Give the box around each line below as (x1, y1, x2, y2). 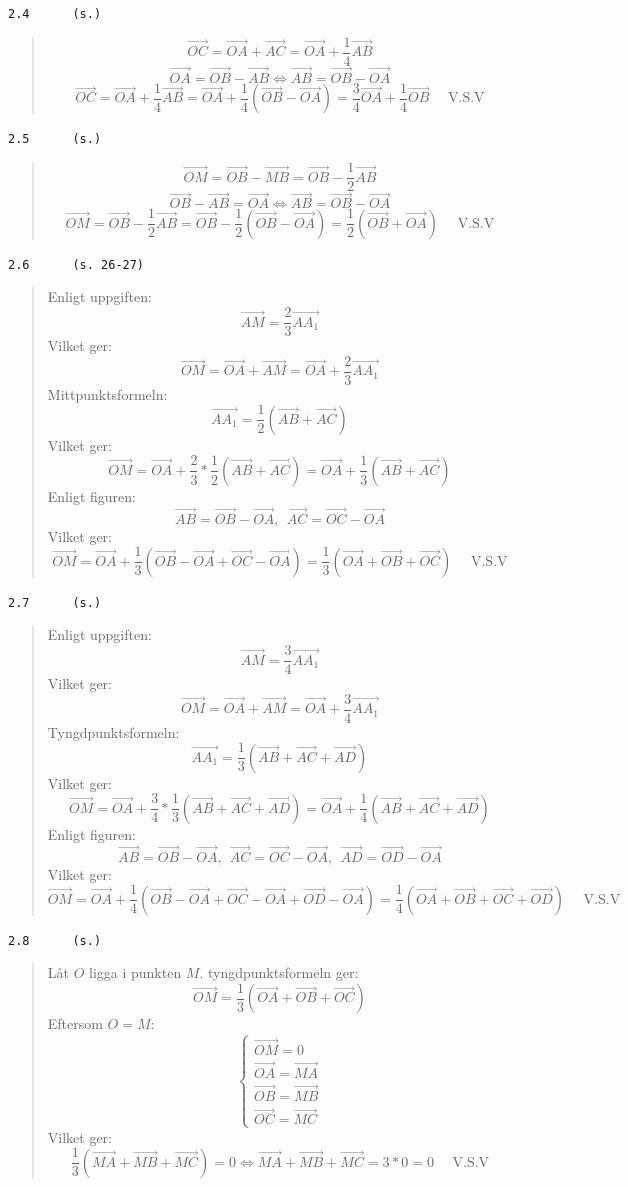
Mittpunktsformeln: (47, 383, 168, 404)
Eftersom (47, 1013, 103, 1034)
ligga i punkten (89, 962, 182, 983)
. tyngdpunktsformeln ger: (199, 962, 359, 983)
